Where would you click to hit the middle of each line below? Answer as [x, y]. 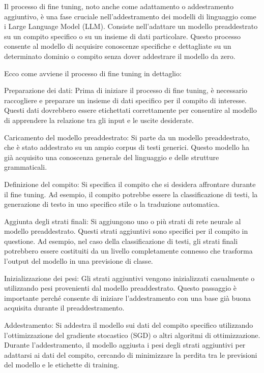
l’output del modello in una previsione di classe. [79, 261]
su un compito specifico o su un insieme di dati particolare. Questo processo [122, 36]
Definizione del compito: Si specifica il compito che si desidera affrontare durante [130, 184]
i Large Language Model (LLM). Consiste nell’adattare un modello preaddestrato [131, 26]
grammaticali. [26, 167]
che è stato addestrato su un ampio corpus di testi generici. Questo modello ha [127, 147]
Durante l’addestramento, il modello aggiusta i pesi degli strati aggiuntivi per [125, 345]
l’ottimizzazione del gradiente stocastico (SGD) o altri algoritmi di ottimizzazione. [132, 335]
